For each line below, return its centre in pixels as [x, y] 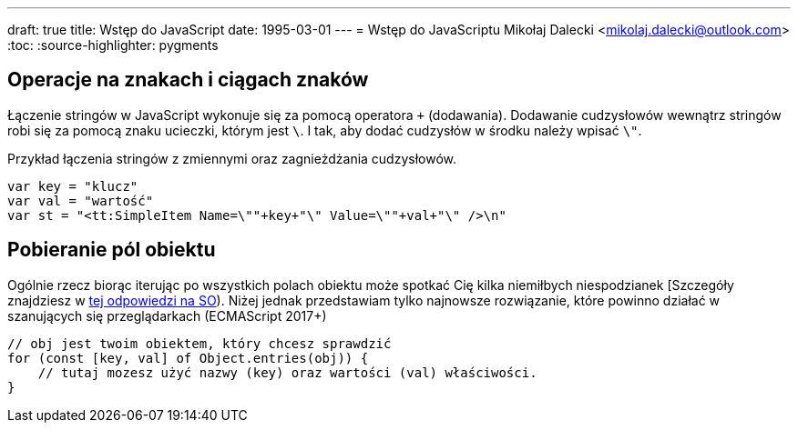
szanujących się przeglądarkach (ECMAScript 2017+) [167, 315]
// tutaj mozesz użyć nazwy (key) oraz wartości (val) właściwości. [287, 372]
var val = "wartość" [81, 200]
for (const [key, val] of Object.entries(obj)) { [188, 358]
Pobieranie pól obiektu [112, 250]
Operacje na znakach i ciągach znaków [188, 80]
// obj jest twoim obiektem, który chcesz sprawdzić [199, 343]
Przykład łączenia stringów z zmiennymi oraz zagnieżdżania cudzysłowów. [232, 158]
